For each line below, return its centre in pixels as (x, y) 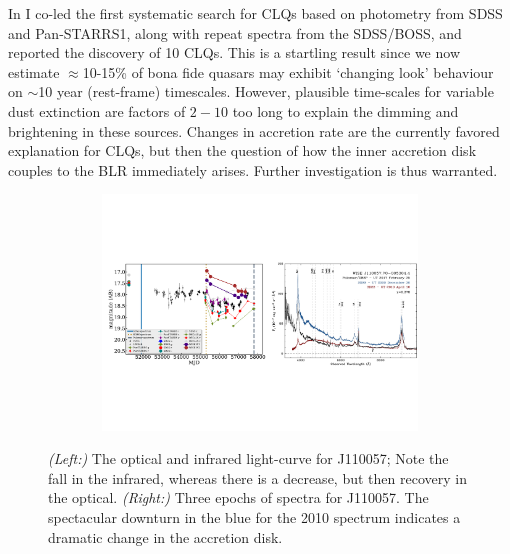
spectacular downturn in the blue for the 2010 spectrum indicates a (254, 516)
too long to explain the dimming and (345, 110)
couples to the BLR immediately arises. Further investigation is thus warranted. (253, 169)
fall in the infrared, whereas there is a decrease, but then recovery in (257, 477)
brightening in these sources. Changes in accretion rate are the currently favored (254, 130)
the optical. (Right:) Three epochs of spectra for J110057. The (238, 497)
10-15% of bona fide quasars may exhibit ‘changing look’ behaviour (288, 71)
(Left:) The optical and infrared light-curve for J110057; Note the (248, 458)
